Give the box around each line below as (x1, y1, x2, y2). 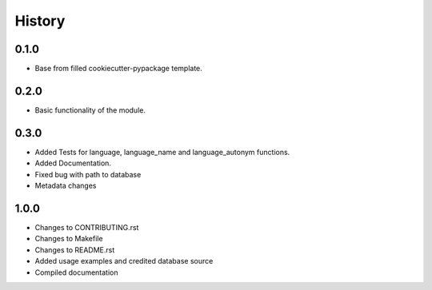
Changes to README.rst (34, 244, 115, 255)
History (14, 12, 66, 30)
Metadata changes (34, 181, 97, 191)
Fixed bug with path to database (34, 169, 142, 179)
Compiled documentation (34, 268, 118, 277)
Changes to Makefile (34, 234, 103, 244)
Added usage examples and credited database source (34, 256, 214, 266)
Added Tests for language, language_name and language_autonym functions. (34, 147, 290, 157)
